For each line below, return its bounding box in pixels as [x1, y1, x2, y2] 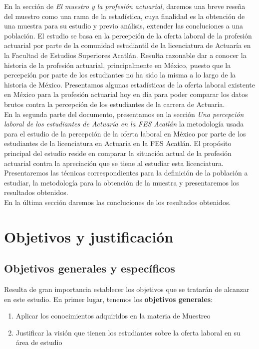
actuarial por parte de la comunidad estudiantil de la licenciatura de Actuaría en [4, 40, 251, 50]
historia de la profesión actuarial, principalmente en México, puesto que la [4, 59, 231, 70]
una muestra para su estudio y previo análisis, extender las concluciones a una [4, 20, 244, 31]
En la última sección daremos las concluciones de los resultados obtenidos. [4, 196, 231, 207]
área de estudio [15, 337, 62, 347]
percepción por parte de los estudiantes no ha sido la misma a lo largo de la [4, 69, 236, 80]
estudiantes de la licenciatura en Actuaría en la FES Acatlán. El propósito [4, 138, 232, 148]
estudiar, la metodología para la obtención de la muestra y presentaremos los [4, 177, 240, 187]
